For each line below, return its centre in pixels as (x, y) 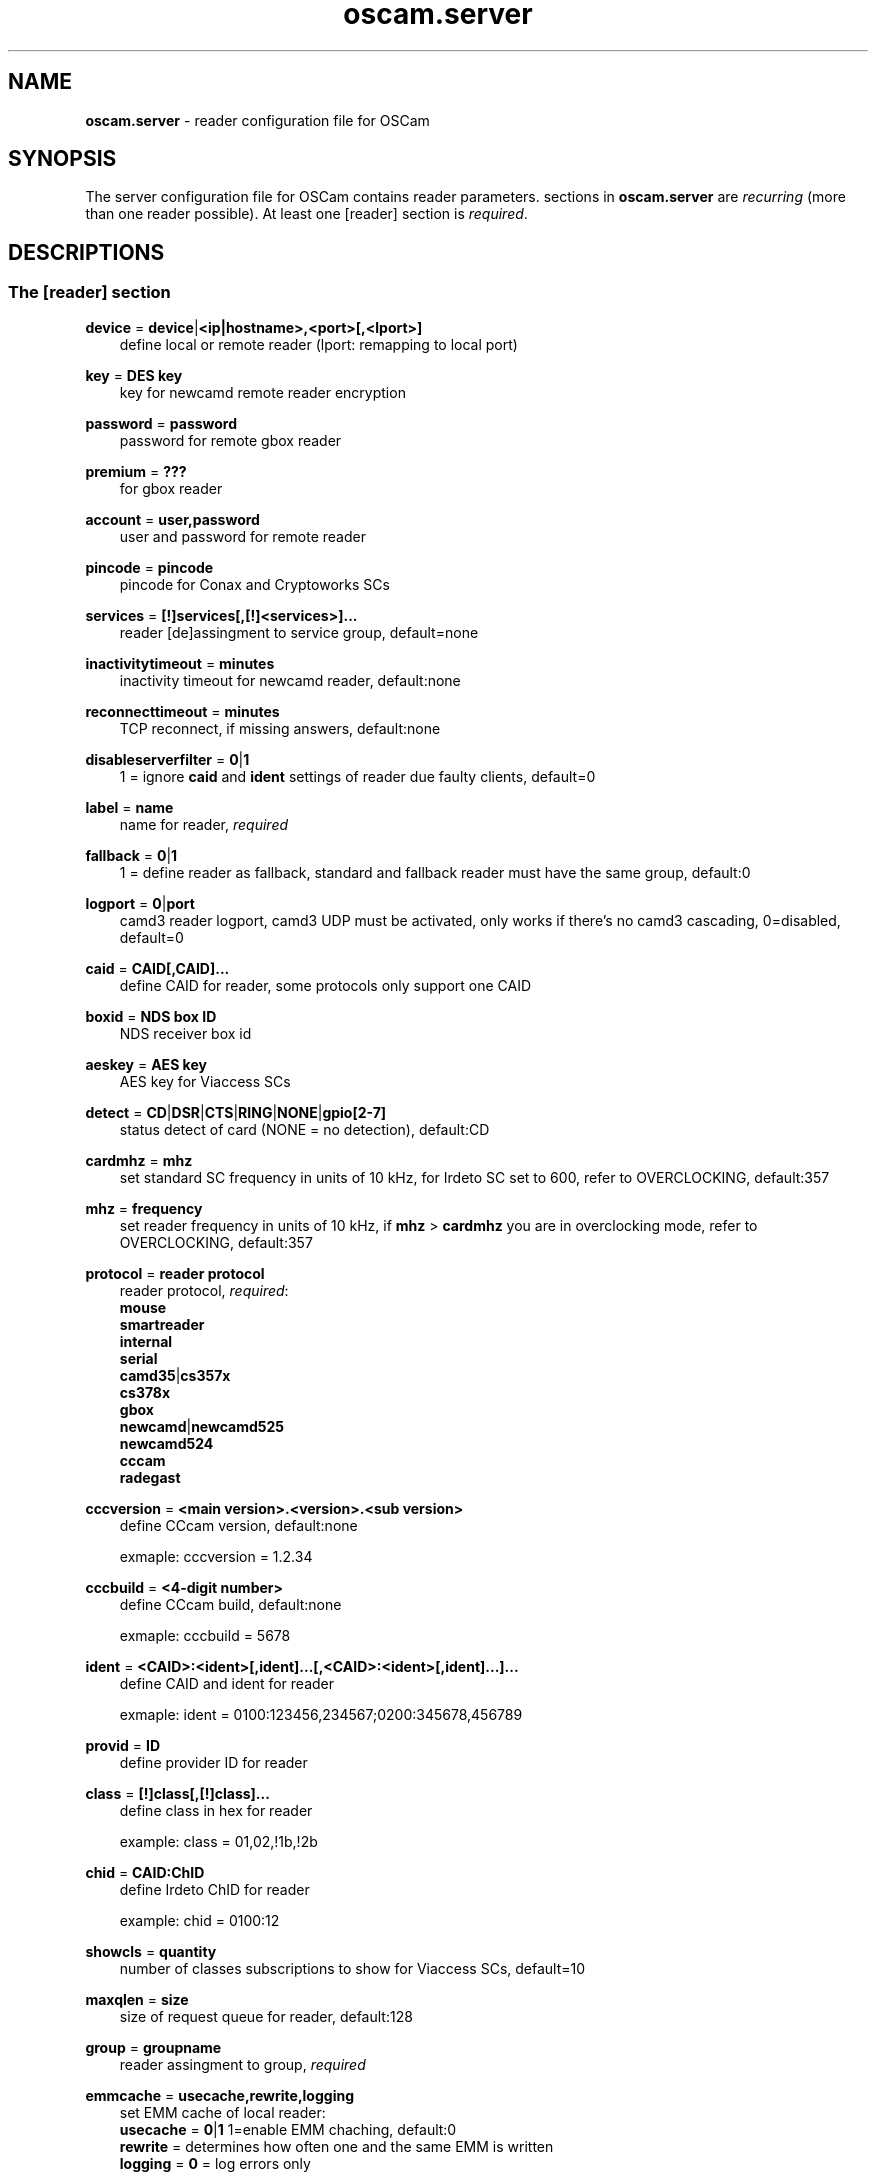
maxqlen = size (137, 1999)
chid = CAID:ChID (145, 1872)
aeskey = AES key (146, 1064)
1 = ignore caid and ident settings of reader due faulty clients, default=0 (357, 776)
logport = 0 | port (140, 903)
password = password (161, 423)
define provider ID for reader (213, 1762)
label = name (129, 807)
